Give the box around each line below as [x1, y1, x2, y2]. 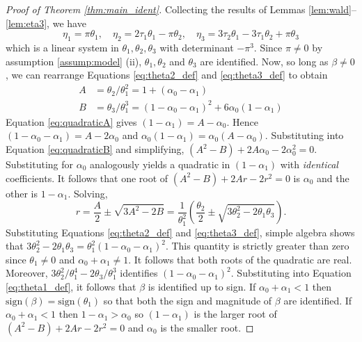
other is [6, 186, 38, 200]
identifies [120, 266, 158, 280]
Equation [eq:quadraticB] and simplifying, [6, 142, 184, 156]
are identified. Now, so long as [200, 54, 329, 68]
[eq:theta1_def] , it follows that [6, 279, 136, 293]
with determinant [159, 40, 234, 54]
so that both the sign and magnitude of [103, 293, 272, 307]
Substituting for [6, 157, 73, 172]
